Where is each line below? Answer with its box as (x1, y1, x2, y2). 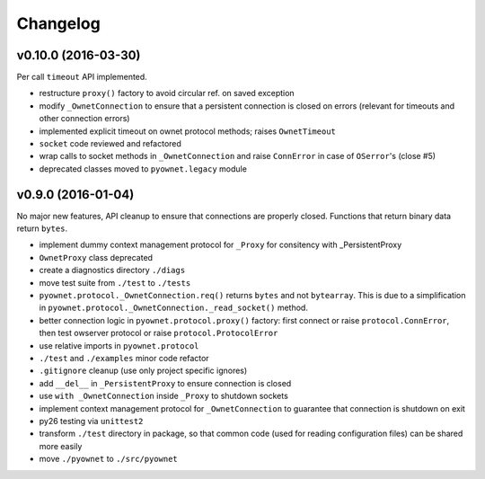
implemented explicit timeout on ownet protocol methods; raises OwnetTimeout (39, 126, 337, 137)
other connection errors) (39, 113, 130, 124)
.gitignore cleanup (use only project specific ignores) (39, 365, 248, 377)
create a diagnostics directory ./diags (39, 265, 186, 276)
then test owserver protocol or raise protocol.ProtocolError (39, 328, 278, 339)
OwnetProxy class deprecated (39, 252, 153, 262)
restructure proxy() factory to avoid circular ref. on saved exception (39, 88, 295, 99)
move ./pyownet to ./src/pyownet (39, 454, 179, 465)
